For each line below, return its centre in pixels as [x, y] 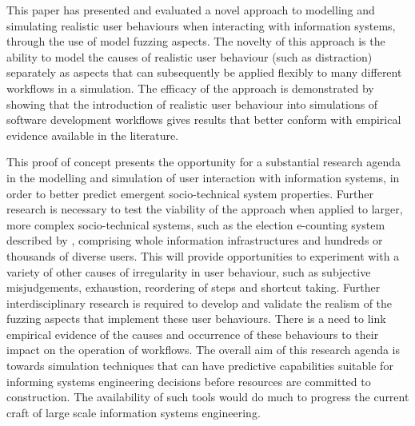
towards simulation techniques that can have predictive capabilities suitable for [200, 366]
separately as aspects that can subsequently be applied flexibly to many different [204, 72]
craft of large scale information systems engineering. [134, 412]
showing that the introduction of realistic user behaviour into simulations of [192, 104]
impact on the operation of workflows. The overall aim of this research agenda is [204, 350]
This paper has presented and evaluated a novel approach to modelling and [191, 10]
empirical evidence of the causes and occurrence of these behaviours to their [193, 334]
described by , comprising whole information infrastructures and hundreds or [195, 240]
